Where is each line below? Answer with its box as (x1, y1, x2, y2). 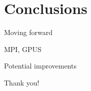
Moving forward (4, 27, 52, 37)
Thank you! (4, 77, 39, 87)
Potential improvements (4, 60, 76, 71)
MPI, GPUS (4, 43, 41, 54)
